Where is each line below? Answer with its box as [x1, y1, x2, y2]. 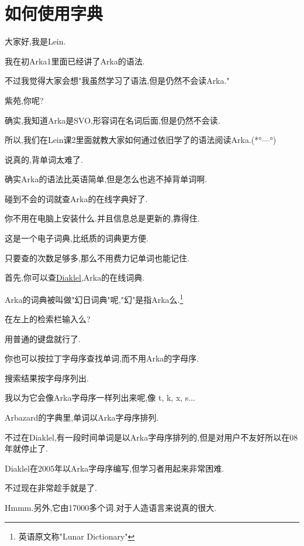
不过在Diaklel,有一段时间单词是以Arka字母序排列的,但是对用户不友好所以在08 [5, 431, 298, 443]
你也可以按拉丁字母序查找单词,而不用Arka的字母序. [5, 352, 199, 364]
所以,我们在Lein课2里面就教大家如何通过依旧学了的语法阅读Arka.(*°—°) [5, 134, 277, 146]
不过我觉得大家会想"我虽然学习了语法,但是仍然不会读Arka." [5, 74, 230, 87]
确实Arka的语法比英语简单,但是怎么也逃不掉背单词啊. [5, 173, 208, 185]
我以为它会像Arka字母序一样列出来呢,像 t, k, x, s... [5, 391, 196, 404]
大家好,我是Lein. [5, 35, 66, 47]
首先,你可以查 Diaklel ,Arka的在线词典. [5, 271, 145, 284]
